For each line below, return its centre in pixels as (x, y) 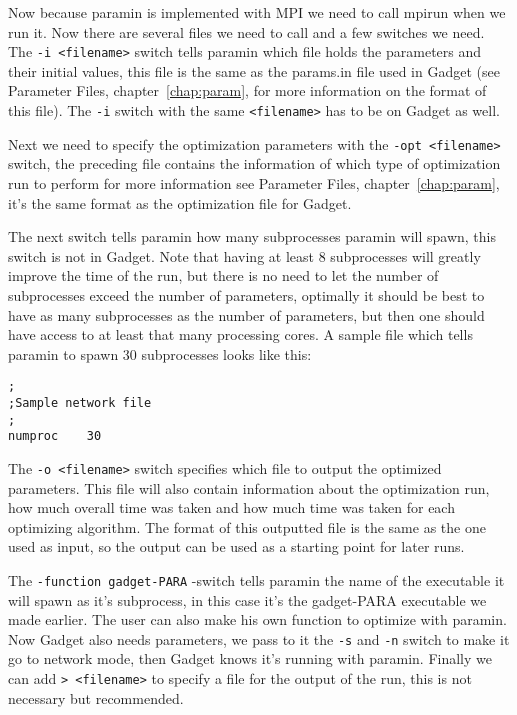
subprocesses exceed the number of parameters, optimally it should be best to (246, 294)
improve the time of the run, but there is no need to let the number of (223, 275)
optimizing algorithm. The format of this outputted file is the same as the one (247, 526)
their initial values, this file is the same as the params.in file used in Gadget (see (254, 70)
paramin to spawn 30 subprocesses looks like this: (160, 353)
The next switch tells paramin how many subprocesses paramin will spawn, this (252, 236)
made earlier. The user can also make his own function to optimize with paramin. (257, 619)
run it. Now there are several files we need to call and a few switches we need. (246, 31)
